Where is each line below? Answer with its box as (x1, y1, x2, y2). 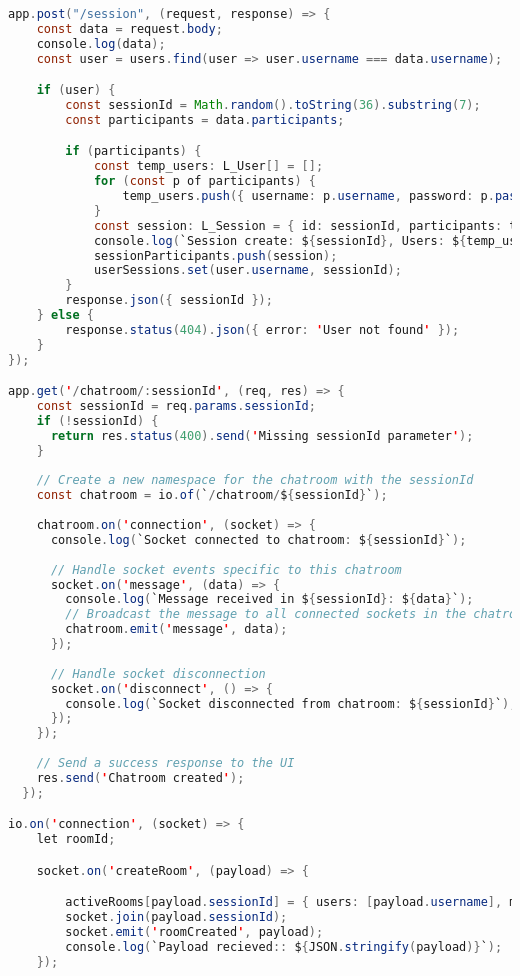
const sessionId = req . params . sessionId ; (36, 399, 316, 414)
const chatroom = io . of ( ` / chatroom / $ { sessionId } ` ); (36, 488, 388, 503)
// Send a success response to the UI (36, 756, 295, 771)
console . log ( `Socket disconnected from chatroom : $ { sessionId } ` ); (65, 696, 517, 711)
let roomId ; (36, 832, 116, 847)
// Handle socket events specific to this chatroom (50, 562, 402, 577)
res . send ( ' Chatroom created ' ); (36, 770, 245, 785)
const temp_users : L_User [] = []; (93, 159, 324, 174)
